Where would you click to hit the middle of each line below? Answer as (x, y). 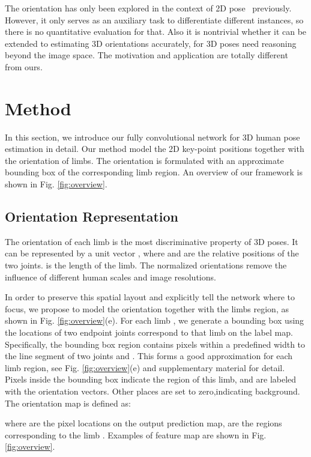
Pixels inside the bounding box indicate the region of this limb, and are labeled (151, 379)
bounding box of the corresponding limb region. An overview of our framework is (154, 172)
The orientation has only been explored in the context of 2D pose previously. (148, 8)
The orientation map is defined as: (68, 403)
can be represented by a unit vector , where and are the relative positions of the (152, 253)
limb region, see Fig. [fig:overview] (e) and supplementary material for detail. (145, 367)
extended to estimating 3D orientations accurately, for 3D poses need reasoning (151, 43)
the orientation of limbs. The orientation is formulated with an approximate (144, 160)
